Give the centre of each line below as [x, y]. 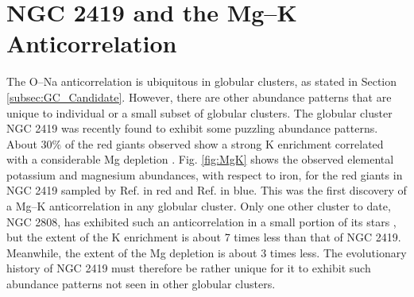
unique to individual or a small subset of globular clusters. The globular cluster [199, 112]
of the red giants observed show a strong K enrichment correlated [224, 143]
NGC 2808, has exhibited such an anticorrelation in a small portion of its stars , [201, 221]
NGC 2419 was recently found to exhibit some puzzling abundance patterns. [192, 128]
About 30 [29, 143]
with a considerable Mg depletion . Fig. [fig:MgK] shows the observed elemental [200, 159]
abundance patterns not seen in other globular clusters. [141, 284]
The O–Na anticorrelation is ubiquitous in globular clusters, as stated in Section [202, 81]
